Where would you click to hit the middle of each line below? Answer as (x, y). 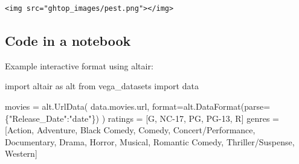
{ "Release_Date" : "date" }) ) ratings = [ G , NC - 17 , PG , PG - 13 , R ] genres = (142, 118)
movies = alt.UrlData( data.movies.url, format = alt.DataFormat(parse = (138, 106)
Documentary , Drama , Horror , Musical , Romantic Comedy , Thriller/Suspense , (150, 141)
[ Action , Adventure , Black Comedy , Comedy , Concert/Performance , (130, 130)
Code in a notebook (68, 40)
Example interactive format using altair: (79, 65)
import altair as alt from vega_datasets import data (102, 86)
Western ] (21, 153)
